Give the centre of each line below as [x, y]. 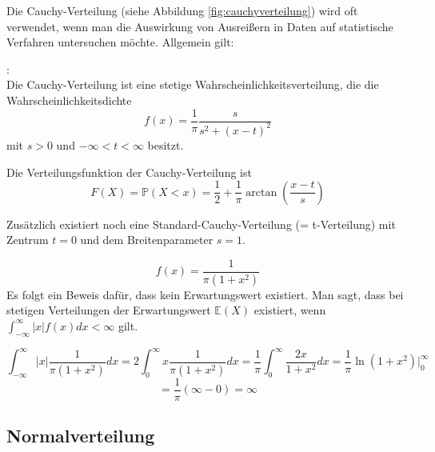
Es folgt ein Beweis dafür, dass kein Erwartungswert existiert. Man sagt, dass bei [205, 294]
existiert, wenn [290, 310]
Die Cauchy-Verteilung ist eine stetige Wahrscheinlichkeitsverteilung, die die [193, 84]
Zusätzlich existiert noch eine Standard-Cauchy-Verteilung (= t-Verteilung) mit [201, 224]
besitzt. [166, 144]
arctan [261, 192]
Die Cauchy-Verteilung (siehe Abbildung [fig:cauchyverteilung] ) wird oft [182, 10]
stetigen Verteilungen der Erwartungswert [109, 310]
